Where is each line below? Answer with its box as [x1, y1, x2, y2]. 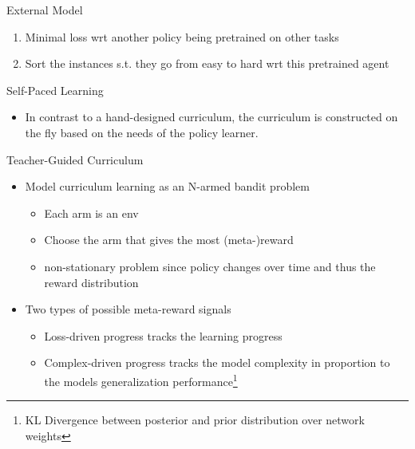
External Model [6, 2, 83, 18]
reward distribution [44, 274, 139, 290]
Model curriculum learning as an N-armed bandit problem [25, 178, 310, 195]
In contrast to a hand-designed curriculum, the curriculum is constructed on [25, 108, 398, 125]
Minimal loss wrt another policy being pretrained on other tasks [25, 28, 339, 45]
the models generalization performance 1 [44, 370, 238, 389]
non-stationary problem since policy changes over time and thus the [44, 258, 376, 274]
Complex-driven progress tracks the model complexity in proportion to [44, 354, 390, 371]
